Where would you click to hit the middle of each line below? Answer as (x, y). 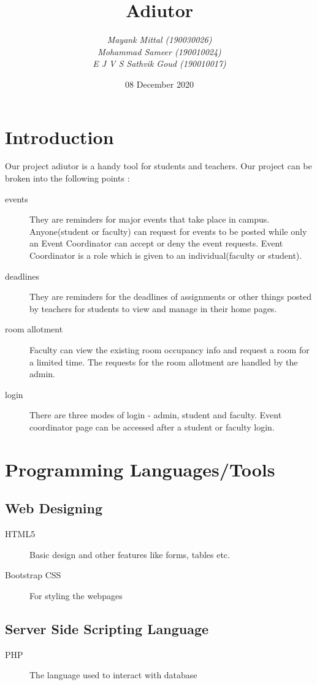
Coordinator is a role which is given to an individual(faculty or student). (166, 255)
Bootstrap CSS (33, 575)
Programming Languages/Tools (140, 469)
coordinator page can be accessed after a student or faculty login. (152, 427)
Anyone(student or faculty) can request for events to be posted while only (168, 231)
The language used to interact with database (113, 675)
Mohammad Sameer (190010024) (159, 51)
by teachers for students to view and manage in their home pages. (153, 308)
